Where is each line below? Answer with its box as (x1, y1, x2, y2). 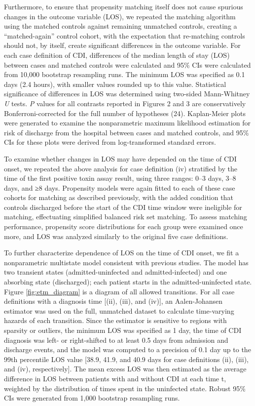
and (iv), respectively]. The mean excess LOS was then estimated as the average (4, 364, 247, 374)
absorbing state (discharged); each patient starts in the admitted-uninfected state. (4, 277, 252, 287)
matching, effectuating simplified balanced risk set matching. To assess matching (4, 211, 247, 222)
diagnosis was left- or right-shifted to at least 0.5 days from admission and (4, 334, 228, 345)
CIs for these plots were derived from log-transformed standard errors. (4, 137, 216, 147)
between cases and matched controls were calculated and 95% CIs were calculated (4, 59, 251, 70)
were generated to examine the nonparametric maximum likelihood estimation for (4, 118, 251, 128)
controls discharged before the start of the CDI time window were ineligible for (4, 202, 242, 212)
